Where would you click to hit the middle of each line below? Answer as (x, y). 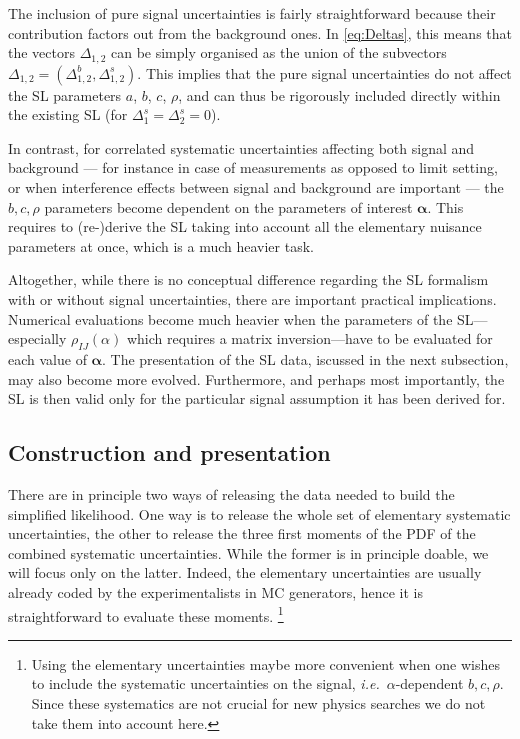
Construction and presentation (169, 452)
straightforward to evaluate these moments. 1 (146, 614)
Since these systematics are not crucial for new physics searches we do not (258, 702)
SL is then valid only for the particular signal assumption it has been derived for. (257, 398)
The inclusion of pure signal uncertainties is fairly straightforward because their (252, 13)
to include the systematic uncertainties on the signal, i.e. (205, 683)
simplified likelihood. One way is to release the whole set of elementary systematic (259, 513)
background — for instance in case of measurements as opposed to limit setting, (253, 167)
